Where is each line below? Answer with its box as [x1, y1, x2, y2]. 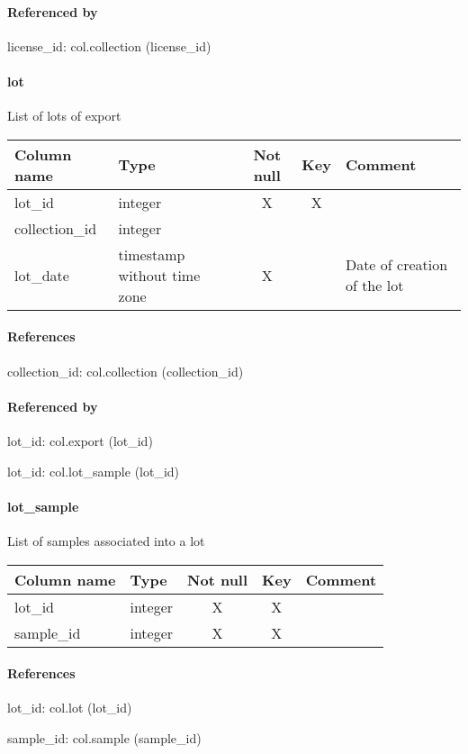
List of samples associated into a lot [7, 531, 205, 550]
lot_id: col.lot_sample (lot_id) [7, 461, 180, 480]
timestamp [118, 243, 185, 265]
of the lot [345, 275, 404, 296]
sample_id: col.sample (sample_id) [7, 728, 202, 747]
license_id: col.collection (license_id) [7, 36, 211, 55]
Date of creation [345, 254, 448, 276]
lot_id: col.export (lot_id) [7, 431, 153, 450]
